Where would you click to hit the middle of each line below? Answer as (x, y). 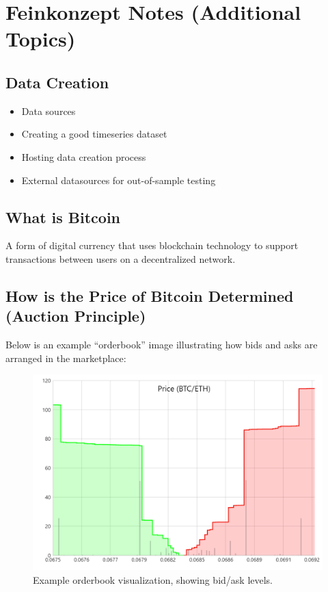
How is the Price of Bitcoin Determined (150, 295)
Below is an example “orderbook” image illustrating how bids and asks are (162, 345)
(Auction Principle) (76, 316)
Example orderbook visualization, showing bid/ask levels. (153, 579)
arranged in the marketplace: (66, 358)
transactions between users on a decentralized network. (121, 258)
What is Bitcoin (63, 217)
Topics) (41, 39)
